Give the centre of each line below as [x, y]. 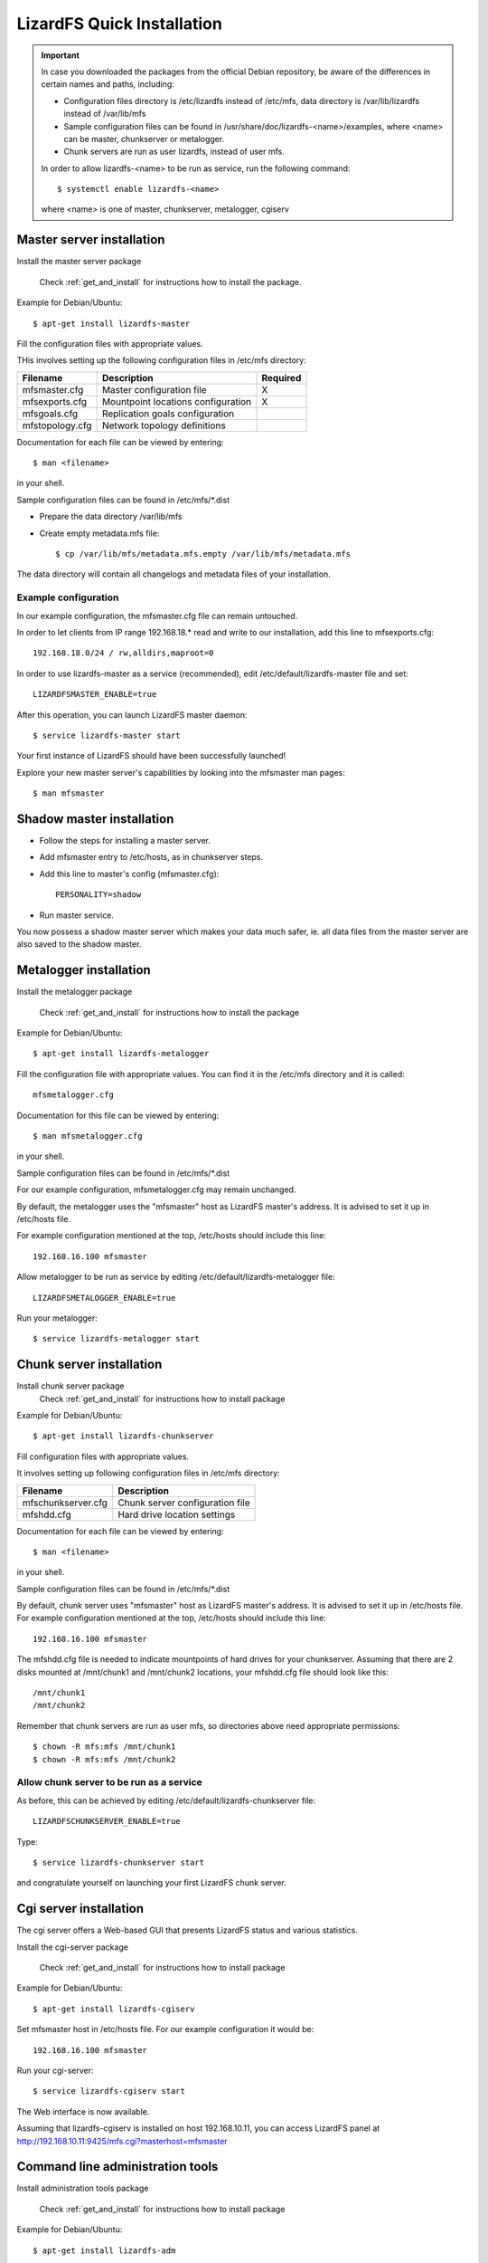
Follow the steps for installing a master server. [125, 840]
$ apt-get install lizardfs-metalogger [121, 1054]
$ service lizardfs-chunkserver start [119, 1862]
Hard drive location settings [177, 1514]
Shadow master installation [95, 819]
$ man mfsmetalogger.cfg [88, 1136]
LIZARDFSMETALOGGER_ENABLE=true [104, 1298]
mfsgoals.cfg [50, 414]
